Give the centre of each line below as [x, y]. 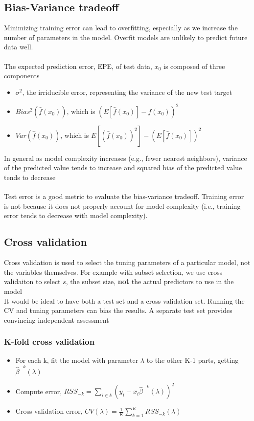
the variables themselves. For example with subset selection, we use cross [113, 272]
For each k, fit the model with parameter [77, 360]
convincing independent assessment [57, 320]
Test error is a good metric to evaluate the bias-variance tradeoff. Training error [124, 196]
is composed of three [194, 66]
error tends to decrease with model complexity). [76, 215]
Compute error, [39, 391]
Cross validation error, [49, 411]
